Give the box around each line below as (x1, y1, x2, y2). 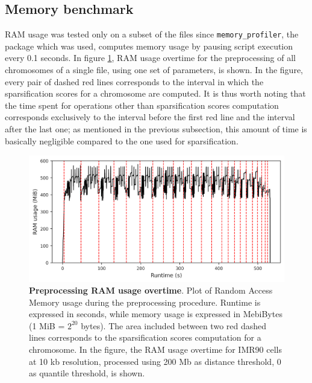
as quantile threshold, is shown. (29, 367, 145, 379)
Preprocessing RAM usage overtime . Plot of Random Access (29, 284, 273, 297)
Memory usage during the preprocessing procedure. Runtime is (29, 295, 261, 308)
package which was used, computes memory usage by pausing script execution (5, 39, 293, 52)
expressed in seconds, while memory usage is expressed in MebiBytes (29, 307, 282, 320)
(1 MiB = (29, 319, 65, 332)
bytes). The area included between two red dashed (81, 319, 267, 332)
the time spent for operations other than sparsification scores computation (5, 98, 279, 111)
